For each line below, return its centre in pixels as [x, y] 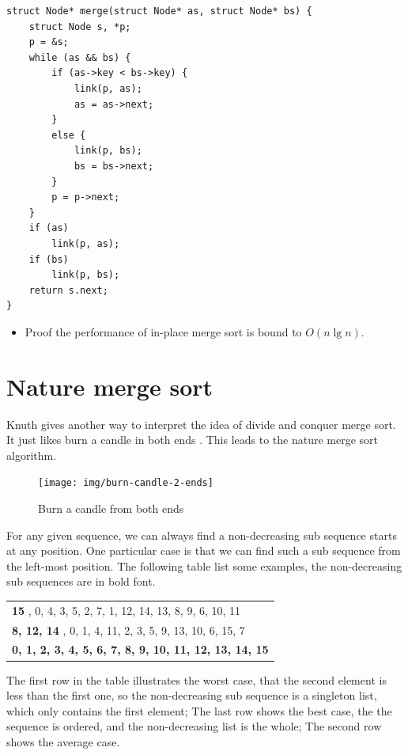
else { [69, 135]
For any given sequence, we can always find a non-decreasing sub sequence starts [202, 535]
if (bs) [49, 259]
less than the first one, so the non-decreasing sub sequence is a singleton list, [192, 695]
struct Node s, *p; [80, 27]
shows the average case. [63, 741]
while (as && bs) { [80, 57]
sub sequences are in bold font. [81, 581]
